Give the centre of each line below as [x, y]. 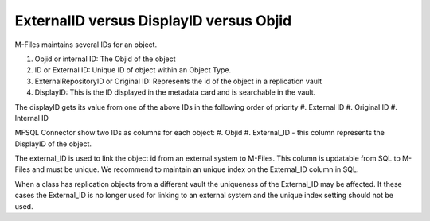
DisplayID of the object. [53, 144]
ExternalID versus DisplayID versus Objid [153, 21]
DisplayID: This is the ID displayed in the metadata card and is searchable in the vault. [175, 92]
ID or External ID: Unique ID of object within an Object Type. [133, 70]
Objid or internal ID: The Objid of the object [105, 59]
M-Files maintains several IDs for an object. [86, 45]
